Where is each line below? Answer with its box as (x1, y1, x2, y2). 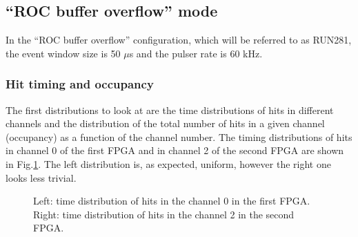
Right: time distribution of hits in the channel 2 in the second (33, 207, 295, 221)
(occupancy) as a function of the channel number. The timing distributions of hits (6, 129, 352, 144)
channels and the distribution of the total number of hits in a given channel (6, 116, 325, 131)
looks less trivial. (6, 170, 77, 184)
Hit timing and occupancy (6, 75, 154, 93)
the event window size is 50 (6, 46, 121, 60)
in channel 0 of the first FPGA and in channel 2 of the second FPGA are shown (6, 143, 344, 158)
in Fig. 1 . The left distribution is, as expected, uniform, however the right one (6, 156, 331, 171)
